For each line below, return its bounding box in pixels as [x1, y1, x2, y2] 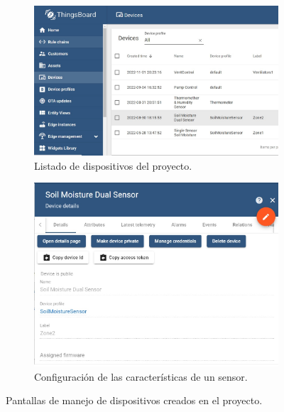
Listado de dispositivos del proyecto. [34, 158, 192, 173]
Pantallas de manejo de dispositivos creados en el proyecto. [6, 393, 263, 408]
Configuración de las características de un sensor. [34, 369, 248, 384]
